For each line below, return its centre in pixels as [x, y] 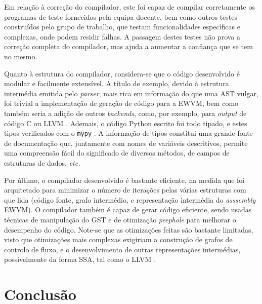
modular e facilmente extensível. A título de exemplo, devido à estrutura [117, 83]
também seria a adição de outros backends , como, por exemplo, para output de [125, 113]
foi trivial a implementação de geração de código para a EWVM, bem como [121, 103]
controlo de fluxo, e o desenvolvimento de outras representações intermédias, [122, 249]
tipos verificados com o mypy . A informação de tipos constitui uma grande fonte [128, 133]
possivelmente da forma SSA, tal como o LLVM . [80, 259]
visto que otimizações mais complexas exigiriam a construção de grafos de [118, 239]
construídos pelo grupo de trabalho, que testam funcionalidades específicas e [122, 27]
